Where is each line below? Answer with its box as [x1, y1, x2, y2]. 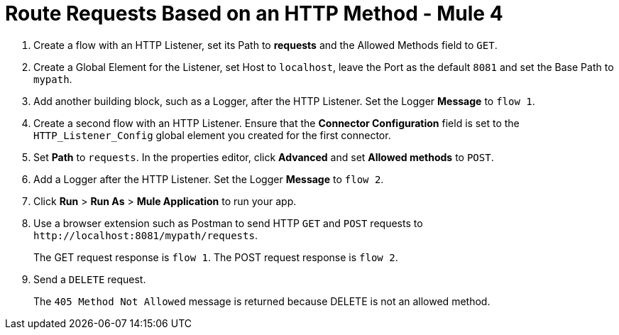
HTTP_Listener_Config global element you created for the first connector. [33, 128, 391, 141]
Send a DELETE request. [33, 273, 146, 285]
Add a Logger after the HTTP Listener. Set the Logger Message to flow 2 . [33, 172, 384, 185]
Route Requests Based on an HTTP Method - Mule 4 [5, 1, 503, 26]
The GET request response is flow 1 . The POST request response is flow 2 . [33, 251, 398, 263]
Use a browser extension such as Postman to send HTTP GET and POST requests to [33, 216, 423, 229]
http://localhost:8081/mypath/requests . [33, 229, 258, 241]
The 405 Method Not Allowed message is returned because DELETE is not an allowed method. [33, 295, 491, 307]
